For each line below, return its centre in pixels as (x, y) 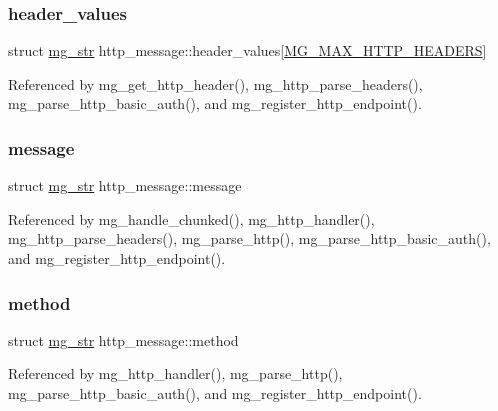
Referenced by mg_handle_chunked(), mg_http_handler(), (191, 218)
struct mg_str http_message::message (125, 185)
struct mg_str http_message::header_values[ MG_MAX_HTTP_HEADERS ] (247, 50)
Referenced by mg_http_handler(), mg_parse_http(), (175, 373)
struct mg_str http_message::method (123, 339)
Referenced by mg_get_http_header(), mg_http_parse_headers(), (215, 83)
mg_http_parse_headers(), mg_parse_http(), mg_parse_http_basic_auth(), (249, 238)
